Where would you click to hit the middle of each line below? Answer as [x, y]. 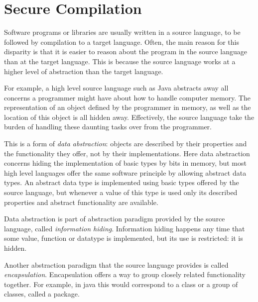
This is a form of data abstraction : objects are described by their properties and [126, 144]
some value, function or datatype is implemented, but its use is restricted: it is [124, 238]
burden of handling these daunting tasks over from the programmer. [108, 127]
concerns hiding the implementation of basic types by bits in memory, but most [125, 163]
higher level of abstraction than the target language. [84, 71]
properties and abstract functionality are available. [81, 202]
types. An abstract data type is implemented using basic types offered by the [122, 182]
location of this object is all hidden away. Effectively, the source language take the [129, 117]
